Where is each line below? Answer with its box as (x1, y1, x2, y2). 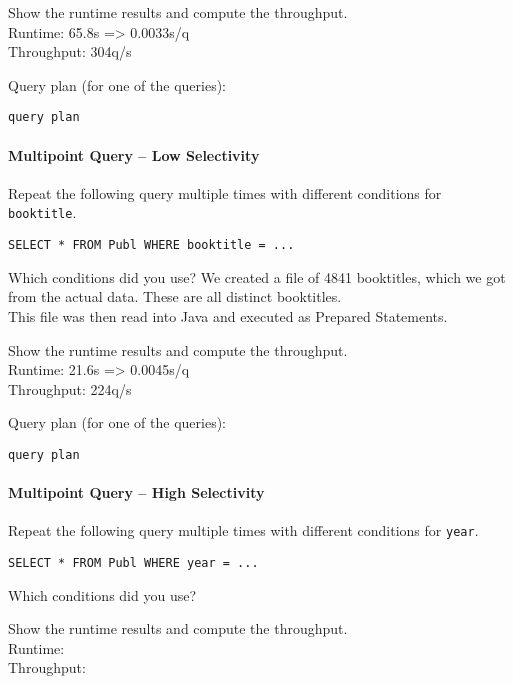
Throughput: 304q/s (8, 41, 132, 62)
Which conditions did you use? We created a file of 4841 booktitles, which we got (8, 266, 506, 287)
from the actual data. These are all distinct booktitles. (8, 286, 342, 307)
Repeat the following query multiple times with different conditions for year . (8, 520, 479, 541)
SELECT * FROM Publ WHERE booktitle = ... (8, 238, 295, 253)
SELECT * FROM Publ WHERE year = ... (8, 556, 259, 570)
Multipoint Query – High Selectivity (8, 482, 265, 503)
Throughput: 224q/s (8, 378, 132, 399)
